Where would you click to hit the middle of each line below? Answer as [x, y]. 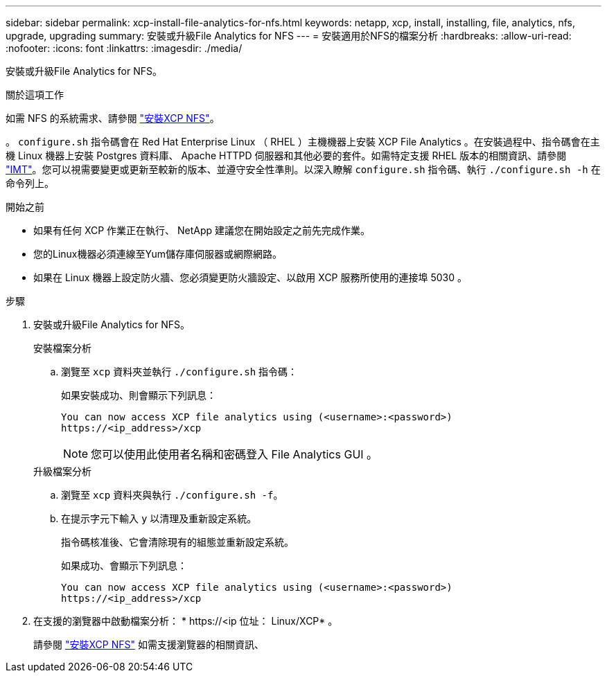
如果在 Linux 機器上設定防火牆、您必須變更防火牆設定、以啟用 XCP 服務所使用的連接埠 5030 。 [250, 277]
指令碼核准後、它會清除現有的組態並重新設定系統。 [177, 542]
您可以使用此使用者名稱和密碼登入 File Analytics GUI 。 [235, 454]
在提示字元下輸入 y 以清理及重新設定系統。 [159, 518]
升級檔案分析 [62, 471]
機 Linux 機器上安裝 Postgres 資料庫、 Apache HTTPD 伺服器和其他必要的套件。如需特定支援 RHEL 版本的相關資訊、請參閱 [286, 155]
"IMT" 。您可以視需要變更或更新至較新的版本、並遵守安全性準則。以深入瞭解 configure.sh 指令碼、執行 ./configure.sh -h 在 [303, 169]
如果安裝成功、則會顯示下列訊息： [139, 395]
